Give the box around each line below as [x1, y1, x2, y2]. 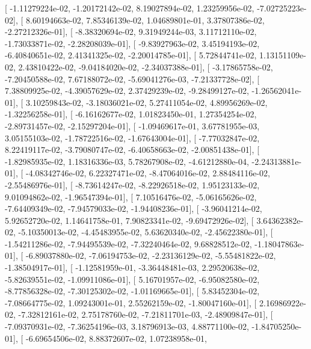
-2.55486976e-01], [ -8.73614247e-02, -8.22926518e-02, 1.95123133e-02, [5, 178, 260, 191]
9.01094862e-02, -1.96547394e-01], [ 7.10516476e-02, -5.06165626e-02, [5, 190, 257, 203]
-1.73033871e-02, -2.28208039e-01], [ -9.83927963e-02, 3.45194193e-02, [5, 37, 260, 49]
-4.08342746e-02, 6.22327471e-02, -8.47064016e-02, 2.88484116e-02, [25, 167, 270, 179]
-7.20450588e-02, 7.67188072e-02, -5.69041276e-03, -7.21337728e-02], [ [5, 72, 260, 85]
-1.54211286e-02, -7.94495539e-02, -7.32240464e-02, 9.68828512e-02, [5, 237, 252, 250]
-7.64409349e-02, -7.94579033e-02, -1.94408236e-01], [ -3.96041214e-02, [5, 202, 262, 215]
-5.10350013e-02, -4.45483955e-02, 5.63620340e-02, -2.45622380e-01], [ [18, 226, 273, 238]
